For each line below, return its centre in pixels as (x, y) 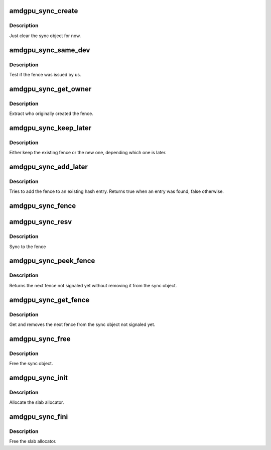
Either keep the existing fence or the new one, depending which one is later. (88, 153)
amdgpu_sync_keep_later (50, 128)
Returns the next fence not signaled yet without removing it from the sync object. (93, 285)
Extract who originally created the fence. (51, 114)
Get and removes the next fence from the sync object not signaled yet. (82, 324)
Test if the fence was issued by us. (45, 74)
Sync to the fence (28, 247)
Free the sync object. (31, 364)
